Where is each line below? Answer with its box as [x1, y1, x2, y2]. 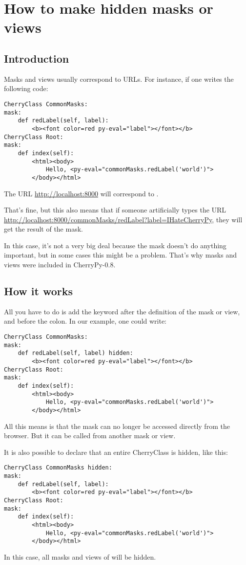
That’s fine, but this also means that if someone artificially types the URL [4, 205, 226, 215]
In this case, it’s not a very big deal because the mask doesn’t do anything [4, 240, 226, 250]
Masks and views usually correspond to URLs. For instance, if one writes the [4, 73, 234, 84]
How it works [4, 283, 73, 299]
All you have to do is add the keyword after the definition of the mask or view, [4, 306, 240, 316]
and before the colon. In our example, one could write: [4, 316, 167, 326]
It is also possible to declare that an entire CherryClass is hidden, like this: [4, 447, 228, 457]
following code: [4, 83, 48, 94]
